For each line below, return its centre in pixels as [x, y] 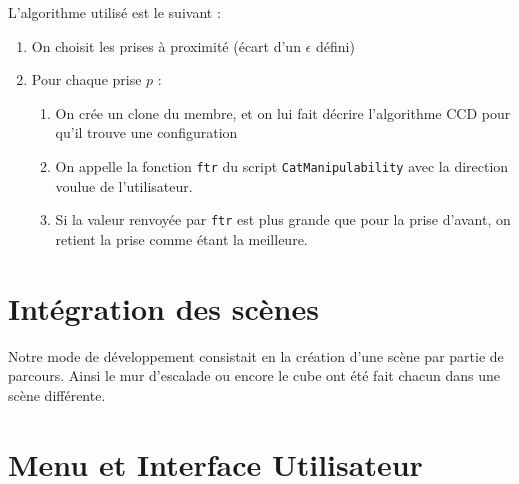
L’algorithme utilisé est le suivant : [114, 12]
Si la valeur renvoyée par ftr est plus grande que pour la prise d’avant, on [283, 219]
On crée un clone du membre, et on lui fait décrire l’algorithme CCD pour [283, 112]
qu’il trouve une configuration [146, 132]
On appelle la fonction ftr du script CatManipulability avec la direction [282, 165]
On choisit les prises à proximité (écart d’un [166, 45]
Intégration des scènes [163, 307]
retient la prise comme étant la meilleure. [181, 238]
